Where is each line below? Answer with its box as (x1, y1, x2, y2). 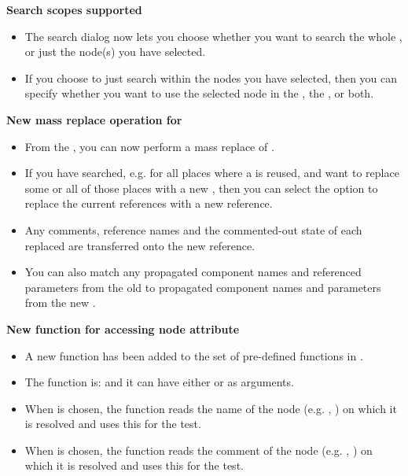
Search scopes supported (6, 2, 142, 17)
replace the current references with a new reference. (24, 195, 273, 212)
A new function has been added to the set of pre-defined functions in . (24, 347, 363, 363)
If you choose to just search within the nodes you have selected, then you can (24, 69, 398, 86)
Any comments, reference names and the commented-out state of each (24, 221, 362, 238)
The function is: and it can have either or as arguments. (24, 374, 294, 390)
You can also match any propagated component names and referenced (24, 264, 362, 280)
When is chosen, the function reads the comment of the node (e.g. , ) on (24, 441, 373, 458)
